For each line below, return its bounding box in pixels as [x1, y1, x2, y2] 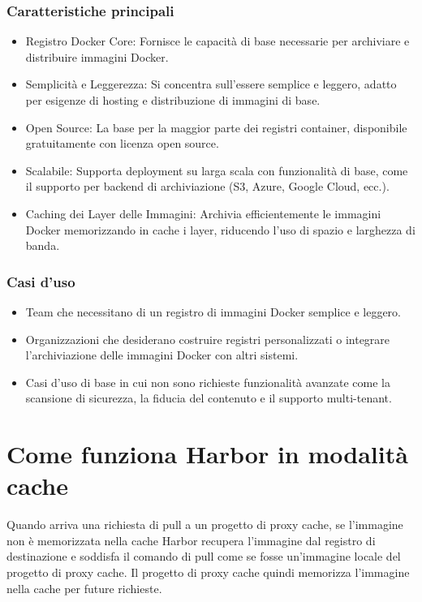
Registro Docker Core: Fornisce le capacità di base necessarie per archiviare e [25, 32, 410, 49]
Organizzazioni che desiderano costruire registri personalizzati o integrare [25, 330, 390, 347]
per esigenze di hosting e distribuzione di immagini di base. [25, 92, 321, 108]
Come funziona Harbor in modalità [6, 437, 408, 471]
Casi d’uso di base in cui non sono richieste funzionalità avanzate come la [25, 373, 390, 390]
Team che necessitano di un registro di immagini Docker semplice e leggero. [25, 303, 401, 320]
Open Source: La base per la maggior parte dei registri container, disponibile [25, 118, 407, 135]
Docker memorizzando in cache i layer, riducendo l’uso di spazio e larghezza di [25, 221, 416, 238]
